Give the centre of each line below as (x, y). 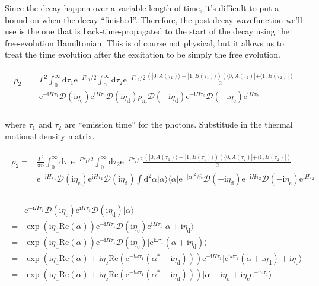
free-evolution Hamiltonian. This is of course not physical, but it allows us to (145, 42)
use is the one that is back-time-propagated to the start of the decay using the (147, 31)
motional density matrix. (50, 136)
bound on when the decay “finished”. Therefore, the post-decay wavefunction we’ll (154, 19)
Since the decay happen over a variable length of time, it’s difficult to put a (142, 8)
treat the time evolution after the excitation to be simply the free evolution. (143, 54)
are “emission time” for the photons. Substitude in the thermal (178, 124)
